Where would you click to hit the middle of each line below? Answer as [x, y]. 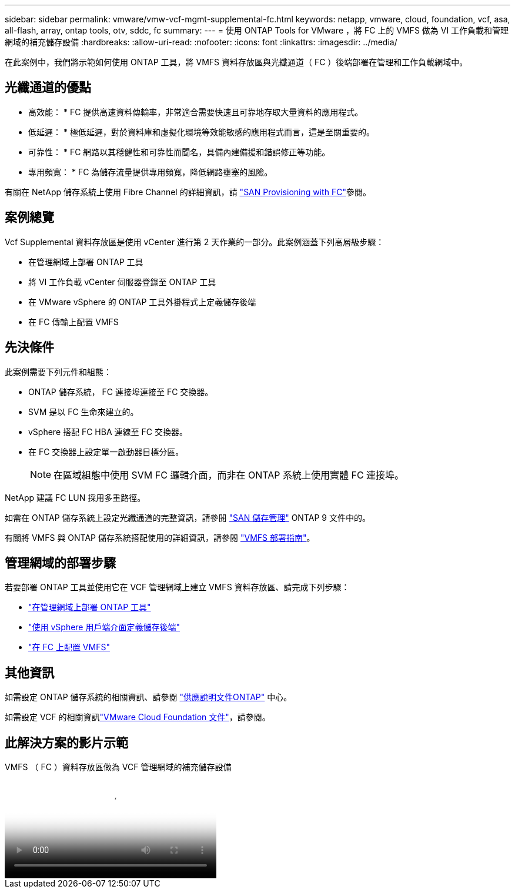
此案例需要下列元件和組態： [58, 372]
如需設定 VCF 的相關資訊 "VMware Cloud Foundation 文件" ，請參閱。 [138, 717]
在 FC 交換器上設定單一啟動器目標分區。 [106, 451]
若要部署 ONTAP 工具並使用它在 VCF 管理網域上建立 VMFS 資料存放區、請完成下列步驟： [177, 587]
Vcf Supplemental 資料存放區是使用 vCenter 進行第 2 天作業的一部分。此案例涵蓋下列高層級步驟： [195, 242]
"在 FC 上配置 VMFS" [69, 647]
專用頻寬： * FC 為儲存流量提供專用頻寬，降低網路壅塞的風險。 [151, 172]
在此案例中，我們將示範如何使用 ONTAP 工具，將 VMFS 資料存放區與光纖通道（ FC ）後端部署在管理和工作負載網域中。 [236, 62]
